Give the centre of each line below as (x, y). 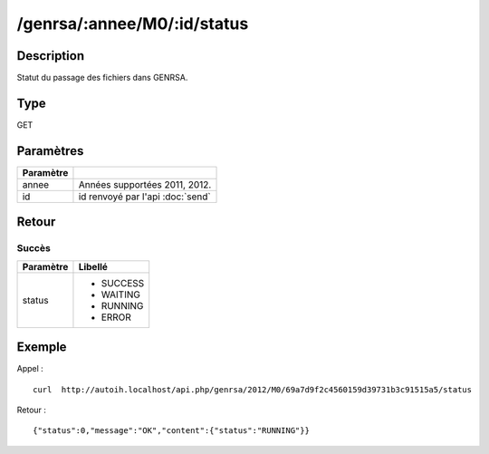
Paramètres (50, 151)
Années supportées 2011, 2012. (145, 184)
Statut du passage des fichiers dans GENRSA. (102, 78)
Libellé (93, 266)
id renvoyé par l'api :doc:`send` (145, 197)
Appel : (30, 369)
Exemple (42, 348)
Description (51, 56)
